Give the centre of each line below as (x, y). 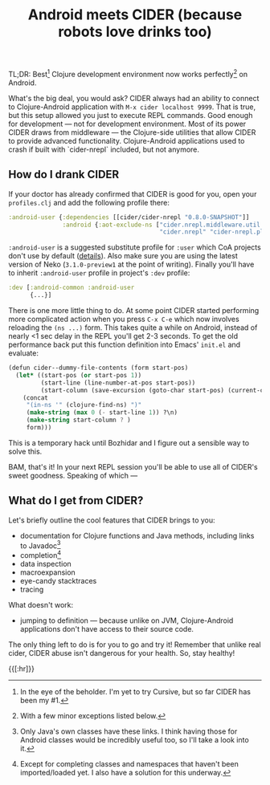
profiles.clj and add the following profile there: (89, 202)
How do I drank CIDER (64, 175)
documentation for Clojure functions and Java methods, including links (137, 535)
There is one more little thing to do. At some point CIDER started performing (134, 311)
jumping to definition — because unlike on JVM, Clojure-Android (127, 620)
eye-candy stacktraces (58, 581)
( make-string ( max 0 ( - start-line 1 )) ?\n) (102, 413)
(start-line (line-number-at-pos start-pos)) (118, 383)
